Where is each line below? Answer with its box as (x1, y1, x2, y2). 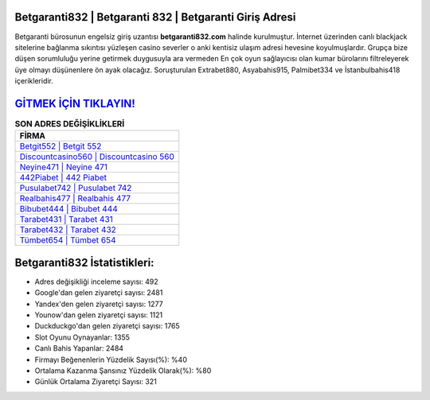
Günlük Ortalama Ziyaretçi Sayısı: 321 (34, 377, 157, 386)
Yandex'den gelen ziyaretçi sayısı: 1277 (34, 299, 163, 309)
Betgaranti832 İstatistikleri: (14, 255, 154, 270)
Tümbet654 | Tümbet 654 (19, 235, 116, 246)
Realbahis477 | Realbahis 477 (19, 193, 131, 204)
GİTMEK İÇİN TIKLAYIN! (14, 96, 135, 111)
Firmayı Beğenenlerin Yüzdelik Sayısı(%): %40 (34, 355, 187, 364)
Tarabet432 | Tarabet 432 (19, 224, 117, 235)
